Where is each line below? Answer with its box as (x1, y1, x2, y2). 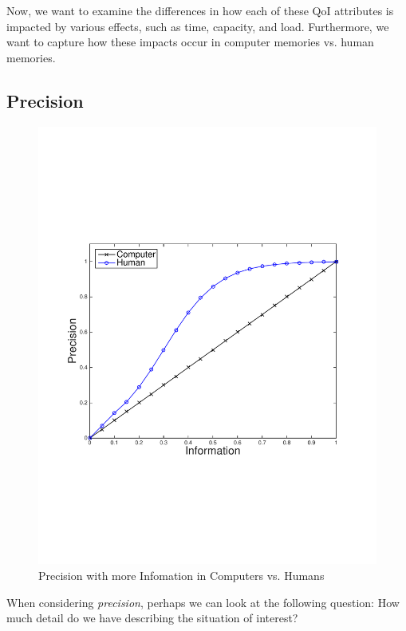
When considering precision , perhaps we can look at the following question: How (6, 594, 400, 610)
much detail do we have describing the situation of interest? (6, 609, 298, 626)
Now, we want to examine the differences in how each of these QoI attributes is (6, 2, 394, 18)
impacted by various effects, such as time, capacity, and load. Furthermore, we (6, 18, 389, 34)
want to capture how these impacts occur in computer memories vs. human (6, 34, 374, 50)
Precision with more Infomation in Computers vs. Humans (38, 567, 325, 584)
